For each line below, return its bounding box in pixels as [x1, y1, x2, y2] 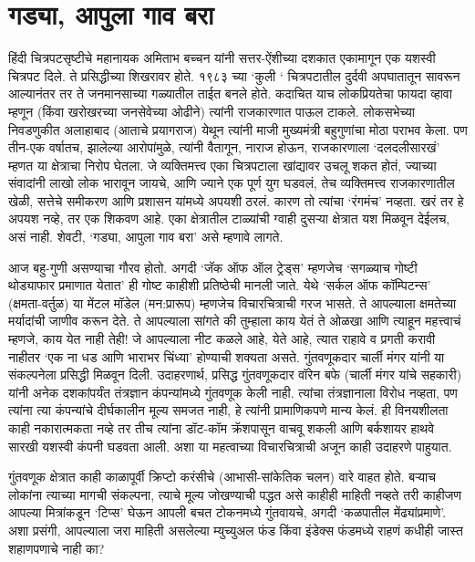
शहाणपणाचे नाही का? [8, 538, 105, 557]
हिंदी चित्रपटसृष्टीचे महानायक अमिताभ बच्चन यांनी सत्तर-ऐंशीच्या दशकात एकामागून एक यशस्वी [8, 48, 436, 68]
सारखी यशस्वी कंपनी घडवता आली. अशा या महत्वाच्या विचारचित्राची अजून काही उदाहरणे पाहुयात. [8, 436, 452, 455]
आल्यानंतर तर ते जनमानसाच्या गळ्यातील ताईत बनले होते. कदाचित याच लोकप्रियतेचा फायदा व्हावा [8, 84, 452, 103]
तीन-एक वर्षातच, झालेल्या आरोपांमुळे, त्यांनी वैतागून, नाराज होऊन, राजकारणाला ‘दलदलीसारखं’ [8, 138, 440, 157]
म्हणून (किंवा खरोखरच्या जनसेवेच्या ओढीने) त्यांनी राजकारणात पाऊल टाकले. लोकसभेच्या [8, 101, 415, 120]
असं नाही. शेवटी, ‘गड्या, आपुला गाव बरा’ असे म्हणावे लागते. [8, 227, 284, 246]
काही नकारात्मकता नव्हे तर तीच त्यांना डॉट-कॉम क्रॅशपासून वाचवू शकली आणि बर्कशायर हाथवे [8, 419, 435, 437]
